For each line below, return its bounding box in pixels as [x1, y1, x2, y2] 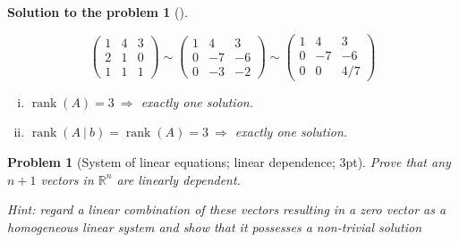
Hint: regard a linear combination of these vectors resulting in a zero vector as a [7, 200, 446, 219]
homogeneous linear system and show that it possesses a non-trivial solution [7, 217, 422, 236]
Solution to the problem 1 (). [7, 3, 188, 21]
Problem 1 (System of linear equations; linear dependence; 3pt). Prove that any [7, 152, 451, 171]
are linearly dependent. [116, 170, 241, 188]
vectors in [40, 170, 94, 188]
